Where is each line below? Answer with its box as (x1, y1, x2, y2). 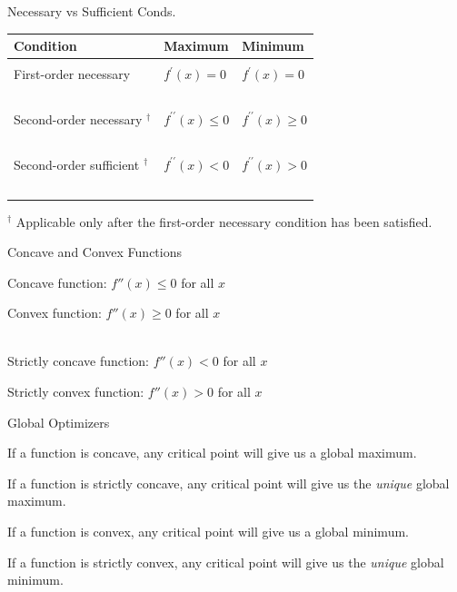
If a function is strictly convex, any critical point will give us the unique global (7, 552, 444, 571)
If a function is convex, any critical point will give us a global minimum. (7, 522, 409, 541)
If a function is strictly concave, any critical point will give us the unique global (7, 473, 450, 492)
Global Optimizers (7, 412, 110, 431)
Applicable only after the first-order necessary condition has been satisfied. (15, 212, 432, 231)
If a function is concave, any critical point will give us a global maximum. (7, 443, 417, 462)
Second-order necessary (14, 109, 143, 128)
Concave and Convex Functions (7, 242, 182, 261)
